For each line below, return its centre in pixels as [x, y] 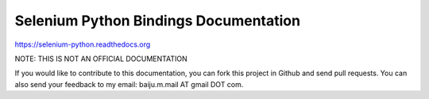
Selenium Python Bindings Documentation [158, 21]
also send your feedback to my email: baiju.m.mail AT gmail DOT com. [129, 84]
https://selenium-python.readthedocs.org [83, 44]
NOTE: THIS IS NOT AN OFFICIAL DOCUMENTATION [101, 59]
